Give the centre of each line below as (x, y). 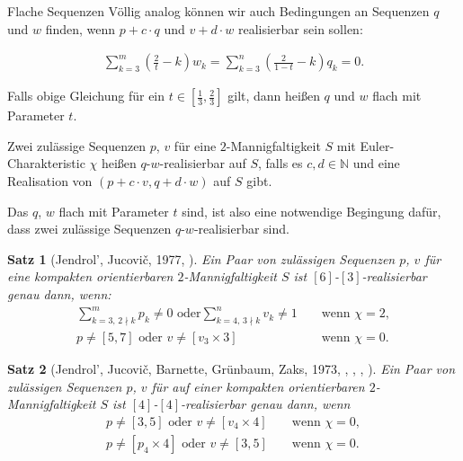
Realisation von (50, 181)
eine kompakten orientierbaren (90, 276)
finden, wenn (80, 28)
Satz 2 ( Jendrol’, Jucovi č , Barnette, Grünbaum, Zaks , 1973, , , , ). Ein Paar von (231, 368)
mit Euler (363, 145)
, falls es (280, 163)
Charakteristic (46, 163)
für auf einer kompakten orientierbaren (258, 386)
